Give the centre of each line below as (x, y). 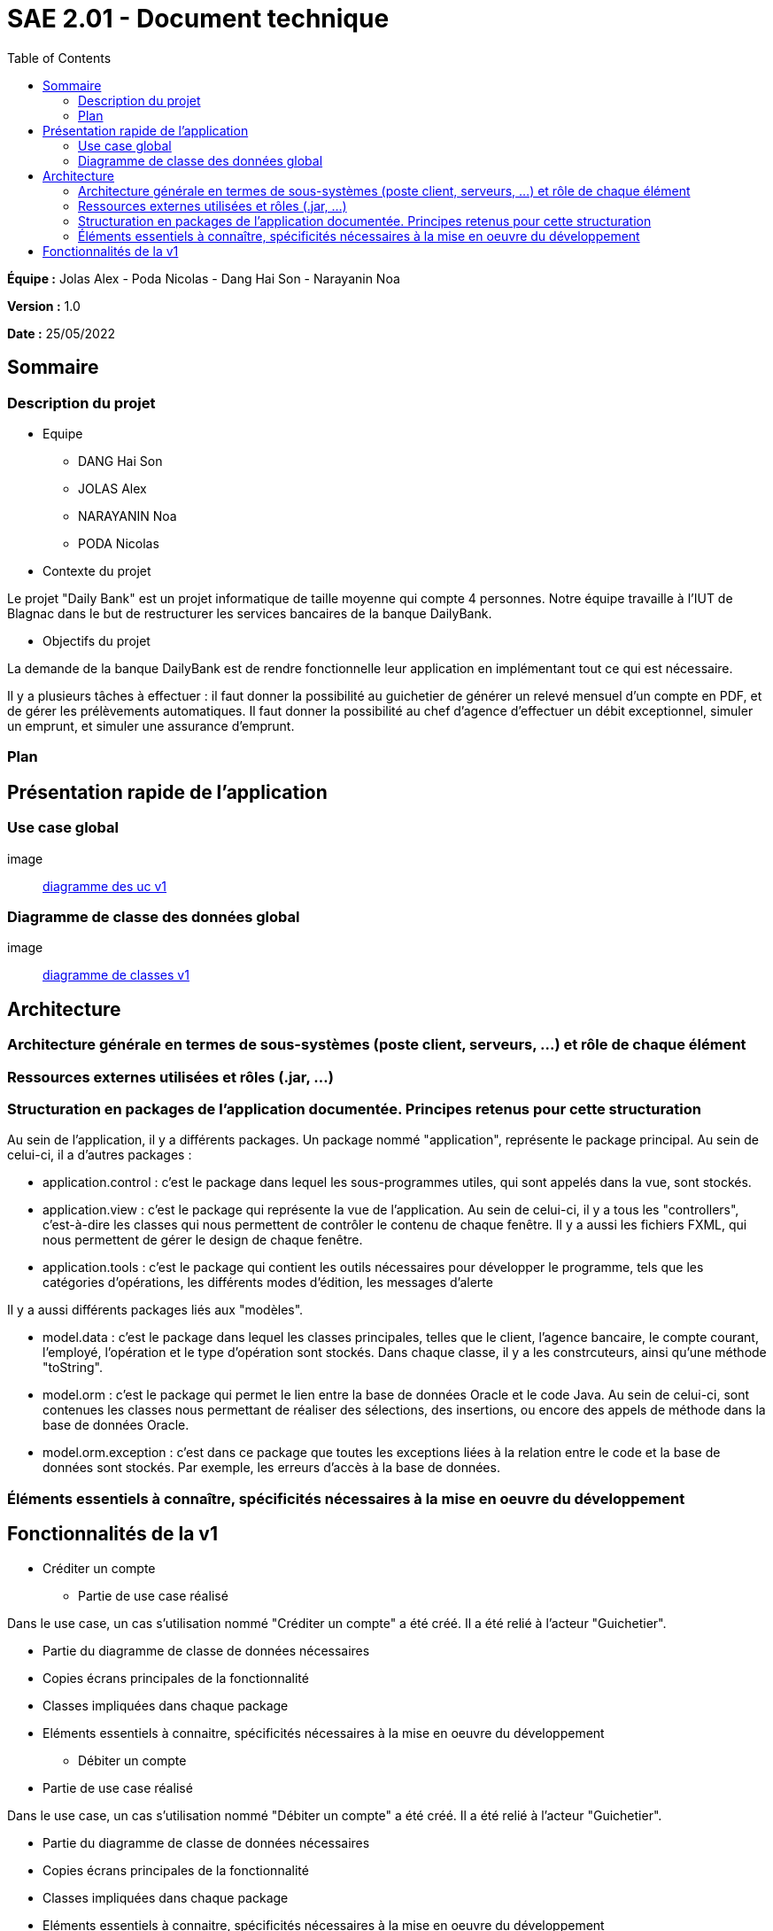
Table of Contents (59, 58)
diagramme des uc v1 (105, 886)
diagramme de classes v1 (116, 975)
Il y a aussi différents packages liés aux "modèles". (155, 1310)
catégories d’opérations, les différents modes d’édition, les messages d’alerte (268, 1283)
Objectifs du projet (97, 640)
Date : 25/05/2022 (62, 333)
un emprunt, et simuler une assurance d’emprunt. (151, 725)
